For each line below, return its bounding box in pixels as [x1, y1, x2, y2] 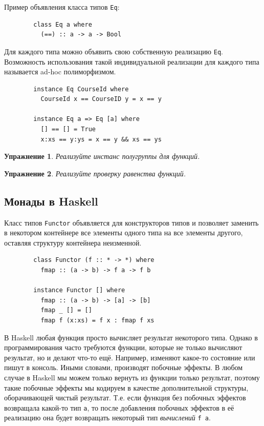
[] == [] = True [40, 126, 96, 133]
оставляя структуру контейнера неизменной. [4, 237, 142, 248]
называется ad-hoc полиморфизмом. [4, 66, 116, 77]
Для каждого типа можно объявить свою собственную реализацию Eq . [4, 46, 223, 56]
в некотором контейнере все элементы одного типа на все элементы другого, [4, 227, 243, 238]
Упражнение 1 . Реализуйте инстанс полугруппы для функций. [4, 151, 200, 161]
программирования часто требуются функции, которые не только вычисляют [4, 342, 243, 353]
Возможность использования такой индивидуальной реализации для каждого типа [4, 56, 259, 67]
